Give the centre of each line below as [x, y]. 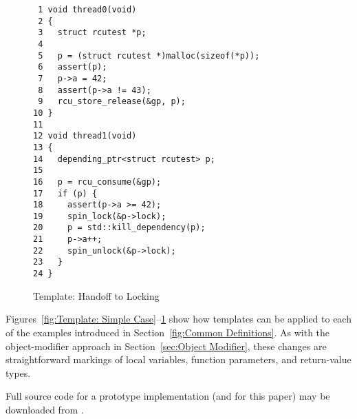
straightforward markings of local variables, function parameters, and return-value [178, 359]
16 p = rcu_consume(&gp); [97, 182]
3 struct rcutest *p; [92, 33]
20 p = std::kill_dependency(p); [119, 228]
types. [18, 372]
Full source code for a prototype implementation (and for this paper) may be [168, 396]
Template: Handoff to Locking [96, 295]
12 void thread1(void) [85, 136]
